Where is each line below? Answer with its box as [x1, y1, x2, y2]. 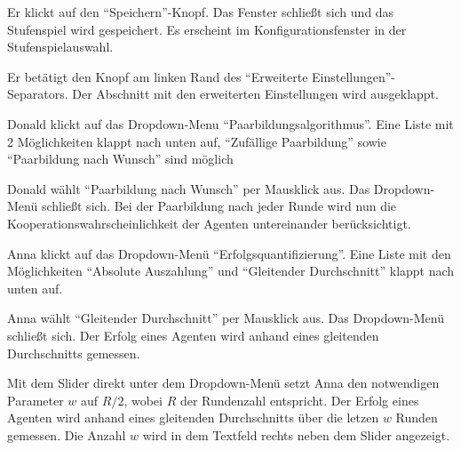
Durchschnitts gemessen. [7, 343, 140, 362]
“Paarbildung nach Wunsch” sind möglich [7, 149, 234, 168]
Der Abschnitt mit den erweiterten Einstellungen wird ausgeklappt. [72, 84, 439, 103]
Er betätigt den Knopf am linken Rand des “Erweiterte [7, 67, 308, 85]
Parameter [7, 390, 64, 409]
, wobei [123, 390, 163, 409]
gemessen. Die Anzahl [7, 425, 126, 444]
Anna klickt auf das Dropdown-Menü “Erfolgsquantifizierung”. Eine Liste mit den [7, 244, 451, 262]
